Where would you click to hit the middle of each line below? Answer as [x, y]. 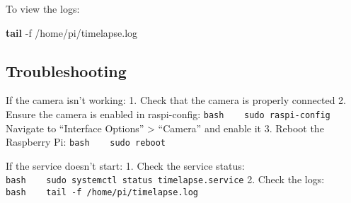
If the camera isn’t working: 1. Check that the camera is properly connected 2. [176, 100]
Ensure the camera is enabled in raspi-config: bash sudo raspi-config [168, 114]
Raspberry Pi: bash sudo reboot [86, 142]
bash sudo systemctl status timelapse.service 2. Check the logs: [165, 179]
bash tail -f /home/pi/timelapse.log [102, 193]
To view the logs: [43, 8]
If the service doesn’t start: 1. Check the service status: [125, 165]
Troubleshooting [66, 70]
